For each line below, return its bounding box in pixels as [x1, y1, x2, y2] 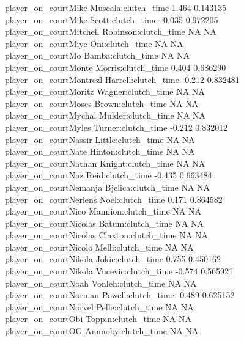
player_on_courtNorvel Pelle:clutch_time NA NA [5, 300, 194, 313]
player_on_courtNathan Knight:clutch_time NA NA [5, 156, 205, 169]
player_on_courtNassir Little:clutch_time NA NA [5, 133, 195, 145]
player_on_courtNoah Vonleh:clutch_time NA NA [5, 276, 197, 289]
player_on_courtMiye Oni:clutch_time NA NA [5, 37, 183, 50]
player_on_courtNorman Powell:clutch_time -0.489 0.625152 [5, 288, 235, 301]
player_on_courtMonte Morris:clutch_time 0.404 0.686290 [5, 61, 226, 73]
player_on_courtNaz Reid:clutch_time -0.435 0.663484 [5, 169, 212, 182]
